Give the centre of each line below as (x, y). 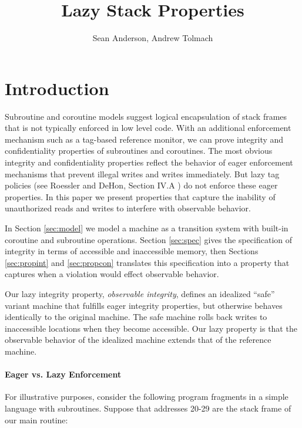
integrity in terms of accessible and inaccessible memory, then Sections (132, 251)
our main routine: (36, 419)
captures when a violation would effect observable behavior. (112, 274)
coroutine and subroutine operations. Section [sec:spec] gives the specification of (149, 239)
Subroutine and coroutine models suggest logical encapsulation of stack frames (146, 116)
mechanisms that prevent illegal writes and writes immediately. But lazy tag (142, 173)
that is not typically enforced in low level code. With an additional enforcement (148, 128)
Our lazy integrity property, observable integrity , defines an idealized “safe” (140, 293)
